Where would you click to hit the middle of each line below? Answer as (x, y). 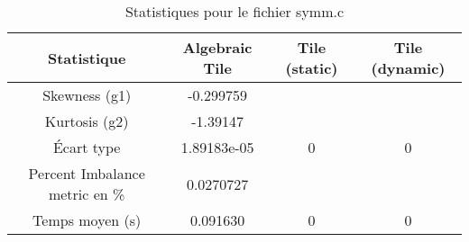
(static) (312, 68)
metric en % (87, 194)
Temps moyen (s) (87, 220)
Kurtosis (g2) (87, 121)
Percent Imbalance (87, 173)
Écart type (87, 147)
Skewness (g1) (87, 95)
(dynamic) (408, 68)
